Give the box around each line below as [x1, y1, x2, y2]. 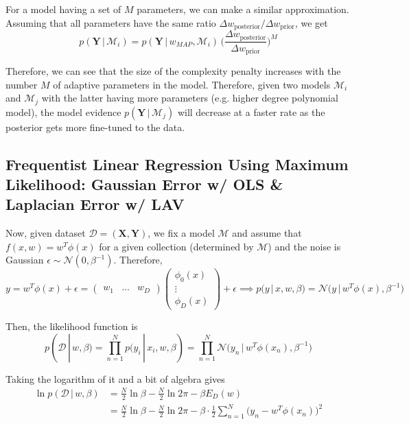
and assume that [232, 226, 302, 240]
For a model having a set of [5, 2, 121, 16]
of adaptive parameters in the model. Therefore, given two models [53, 77, 331, 91]
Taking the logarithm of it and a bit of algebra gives [5, 371, 225, 386]
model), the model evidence [5, 104, 121, 119]
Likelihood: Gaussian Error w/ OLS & [5, 174, 283, 194]
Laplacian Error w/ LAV [5, 193, 185, 215]
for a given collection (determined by [99, 239, 254, 253]
